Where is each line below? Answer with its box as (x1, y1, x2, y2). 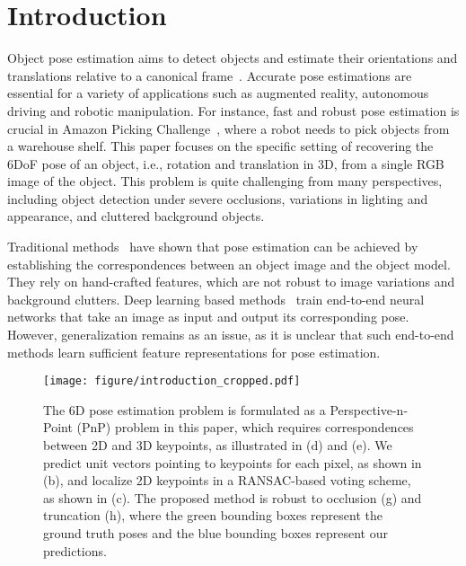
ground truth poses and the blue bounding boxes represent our (43, 524, 389, 543)
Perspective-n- (330, 400, 409, 419)
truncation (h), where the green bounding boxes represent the (43, 506, 382, 525)
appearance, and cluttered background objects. (7, 207, 265, 226)
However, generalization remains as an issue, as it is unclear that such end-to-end (7, 325, 454, 344)
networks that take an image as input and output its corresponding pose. (7, 307, 409, 326)
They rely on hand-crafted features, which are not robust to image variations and (7, 272, 455, 291)
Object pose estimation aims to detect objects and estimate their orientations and (7, 49, 458, 67)
